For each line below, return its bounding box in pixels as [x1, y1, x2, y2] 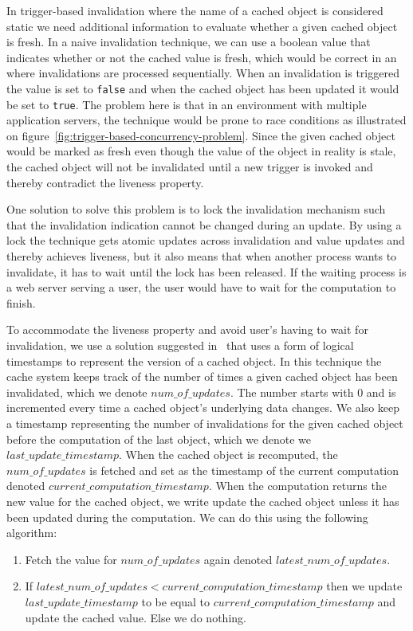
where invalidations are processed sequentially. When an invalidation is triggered [6, 65, 399, 81]
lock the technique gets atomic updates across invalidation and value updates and [6, 232, 405, 249]
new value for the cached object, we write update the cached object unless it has [6, 492, 399, 509]
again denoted [203, 551, 273, 567]
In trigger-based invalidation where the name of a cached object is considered [6, 2, 383, 18]
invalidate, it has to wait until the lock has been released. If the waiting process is [6, 263, 407, 280]
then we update [326, 578, 403, 594]
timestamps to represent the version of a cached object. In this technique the [6, 352, 382, 369]
